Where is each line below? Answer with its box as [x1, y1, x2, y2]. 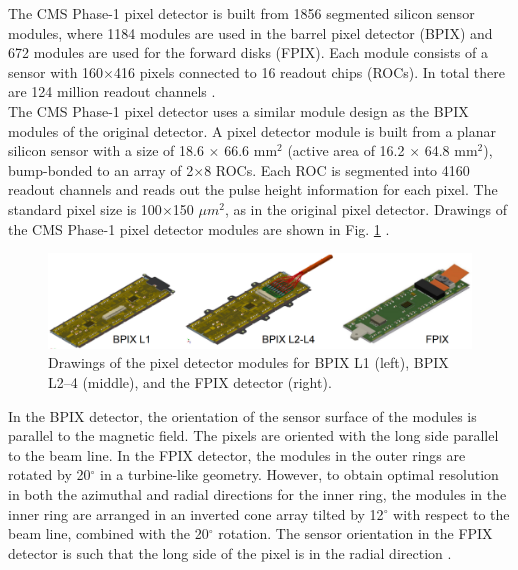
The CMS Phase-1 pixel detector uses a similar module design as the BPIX [8, 100, 469, 121]
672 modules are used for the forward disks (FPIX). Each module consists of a [8, 42, 488, 63]
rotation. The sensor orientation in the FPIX [218, 523, 493, 544]
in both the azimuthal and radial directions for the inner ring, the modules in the [8, 483, 507, 504]
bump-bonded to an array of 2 [8, 159, 194, 180]
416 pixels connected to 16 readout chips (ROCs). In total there [113, 61, 505, 82]
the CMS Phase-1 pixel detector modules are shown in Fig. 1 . [8, 218, 390, 239]
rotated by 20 [8, 464, 91, 485]
